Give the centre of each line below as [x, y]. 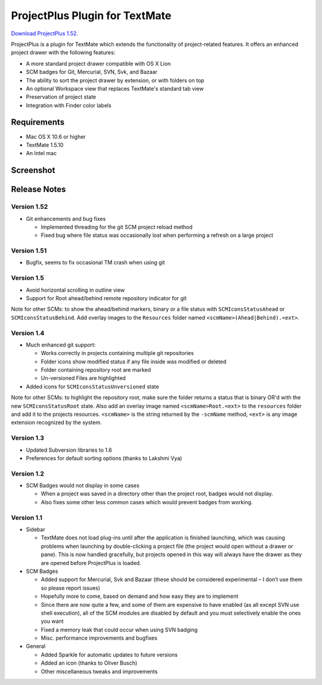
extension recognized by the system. [56, 422]
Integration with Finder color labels [69, 105]
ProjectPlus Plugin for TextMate [91, 16]
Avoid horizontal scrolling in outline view [75, 290]
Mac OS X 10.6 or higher [56, 137]
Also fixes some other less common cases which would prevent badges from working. [147, 502]
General [36, 646]
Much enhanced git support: [61, 345]
